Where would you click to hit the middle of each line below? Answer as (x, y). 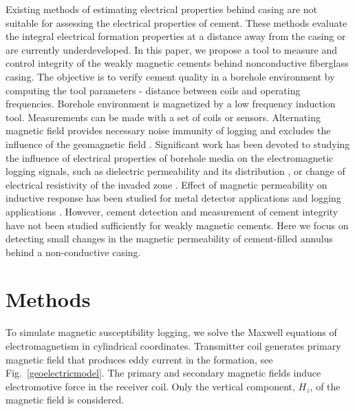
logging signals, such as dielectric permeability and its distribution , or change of (175, 171)
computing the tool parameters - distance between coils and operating (153, 90)
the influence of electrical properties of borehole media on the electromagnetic (170, 157)
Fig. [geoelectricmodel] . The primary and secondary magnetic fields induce (163, 373)
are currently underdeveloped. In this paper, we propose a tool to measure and (171, 49)
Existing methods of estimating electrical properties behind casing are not (162, 9)
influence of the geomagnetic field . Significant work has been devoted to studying (178, 144)
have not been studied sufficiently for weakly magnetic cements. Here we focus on (177, 225)
